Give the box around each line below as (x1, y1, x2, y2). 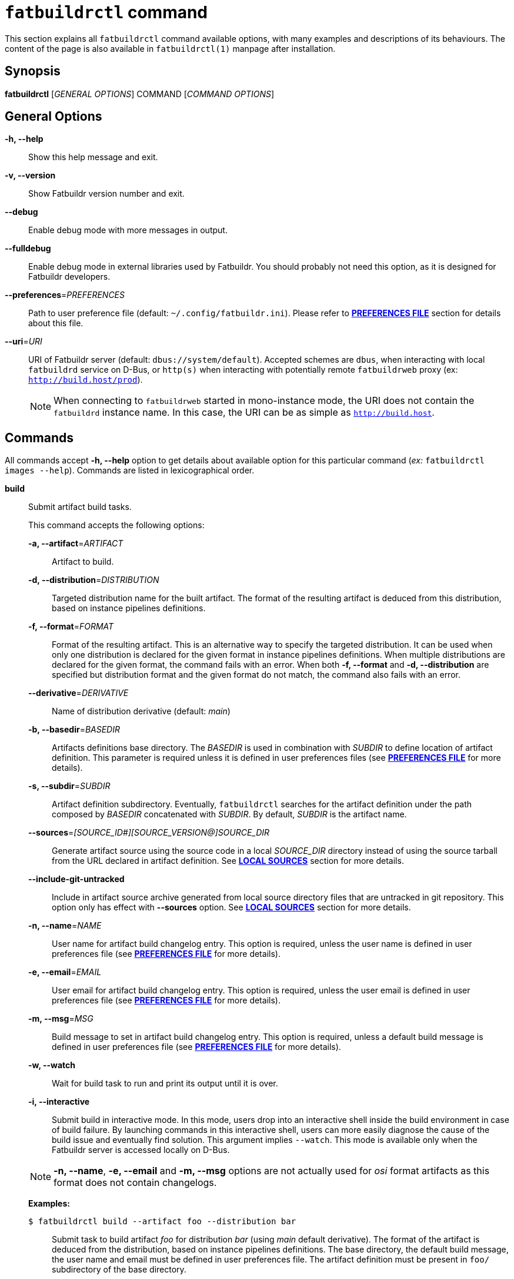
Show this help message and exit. (28, 152, 158, 163)
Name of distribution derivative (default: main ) (52, 706, 231, 717)
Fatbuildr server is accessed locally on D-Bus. (52, 1145, 230, 1155)
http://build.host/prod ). (28, 375, 143, 385)
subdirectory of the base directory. (52, 1264, 186, 1275)
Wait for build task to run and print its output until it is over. (52, 1078, 278, 1089)
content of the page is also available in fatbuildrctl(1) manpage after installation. (5, 43, 336, 54)
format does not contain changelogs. (54, 1177, 217, 1189)
